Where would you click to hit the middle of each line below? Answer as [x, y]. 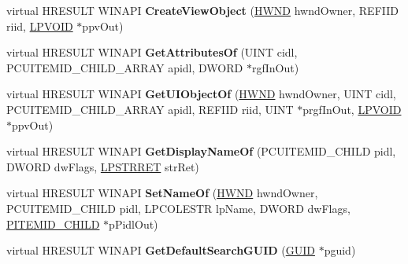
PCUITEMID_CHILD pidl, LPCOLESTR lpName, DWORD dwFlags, [178, 208]
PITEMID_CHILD [53, 224]
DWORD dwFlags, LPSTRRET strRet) [103, 166]
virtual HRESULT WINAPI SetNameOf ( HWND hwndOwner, [162, 193]
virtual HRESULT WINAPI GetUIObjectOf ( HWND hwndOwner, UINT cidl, [201, 94]
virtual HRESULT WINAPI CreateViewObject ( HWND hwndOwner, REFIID [202, 10]
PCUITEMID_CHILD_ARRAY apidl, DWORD [125, 67]
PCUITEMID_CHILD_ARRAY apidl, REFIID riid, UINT [150, 109]
